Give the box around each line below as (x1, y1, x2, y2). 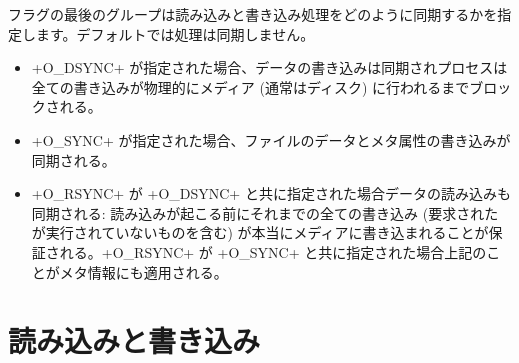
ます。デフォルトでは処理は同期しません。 (35, 23, 315, 44)
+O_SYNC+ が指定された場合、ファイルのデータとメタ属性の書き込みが (31, 129, 511, 150)
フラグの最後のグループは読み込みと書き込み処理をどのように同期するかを (8, 4, 498, 24)
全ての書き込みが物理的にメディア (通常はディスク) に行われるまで (31, 76, 470, 97)
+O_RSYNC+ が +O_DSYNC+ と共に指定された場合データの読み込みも (31, 183, 511, 204)
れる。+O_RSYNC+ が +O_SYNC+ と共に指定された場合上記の (59, 241, 487, 262)
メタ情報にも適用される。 (59, 261, 228, 282)
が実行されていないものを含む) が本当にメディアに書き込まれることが (31, 222, 489, 243)
